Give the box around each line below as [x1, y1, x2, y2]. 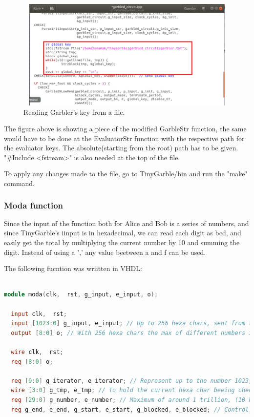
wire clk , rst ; [11, 348, 63, 355]
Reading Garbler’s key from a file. [23, 107, 125, 117]
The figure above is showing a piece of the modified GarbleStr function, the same [4, 124, 247, 134]
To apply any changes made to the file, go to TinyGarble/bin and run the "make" [4, 168, 248, 179]
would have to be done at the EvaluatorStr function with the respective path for [4, 133, 245, 143]
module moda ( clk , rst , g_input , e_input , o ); [4, 291, 158, 298]
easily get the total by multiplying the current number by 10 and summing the [4, 237, 240, 248]
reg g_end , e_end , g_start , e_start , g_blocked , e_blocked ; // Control [11, 406, 249, 413]
